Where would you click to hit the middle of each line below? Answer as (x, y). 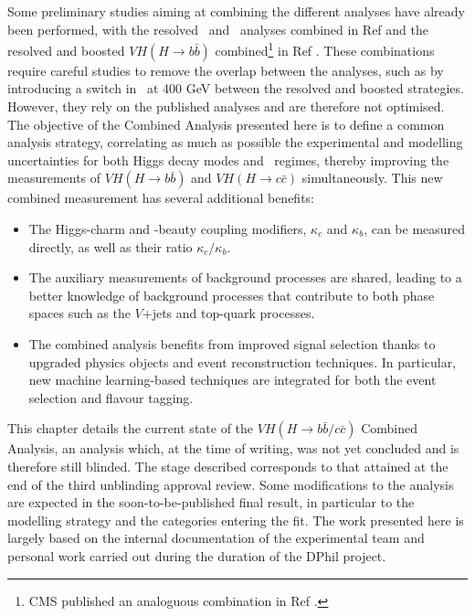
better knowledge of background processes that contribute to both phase (232, 295)
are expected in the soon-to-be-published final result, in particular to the (211, 502)
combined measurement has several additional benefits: (161, 198)
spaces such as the (79, 313)
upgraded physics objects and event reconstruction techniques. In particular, (243, 361)
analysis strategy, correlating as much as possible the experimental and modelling (235, 142)
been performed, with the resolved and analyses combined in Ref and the (218, 29)
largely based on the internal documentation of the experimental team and (216, 538)
